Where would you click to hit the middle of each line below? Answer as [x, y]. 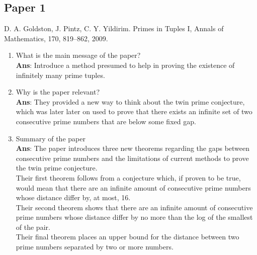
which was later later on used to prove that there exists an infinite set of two [134, 111]
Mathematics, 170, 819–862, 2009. [56, 38]
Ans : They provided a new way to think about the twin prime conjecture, [130, 101]
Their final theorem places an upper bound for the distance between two [127, 237]
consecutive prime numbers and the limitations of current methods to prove [132, 158]
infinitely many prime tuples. [60, 75]
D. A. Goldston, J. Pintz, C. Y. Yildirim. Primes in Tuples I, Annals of [114, 28]
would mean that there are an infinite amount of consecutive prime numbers [133, 187]
